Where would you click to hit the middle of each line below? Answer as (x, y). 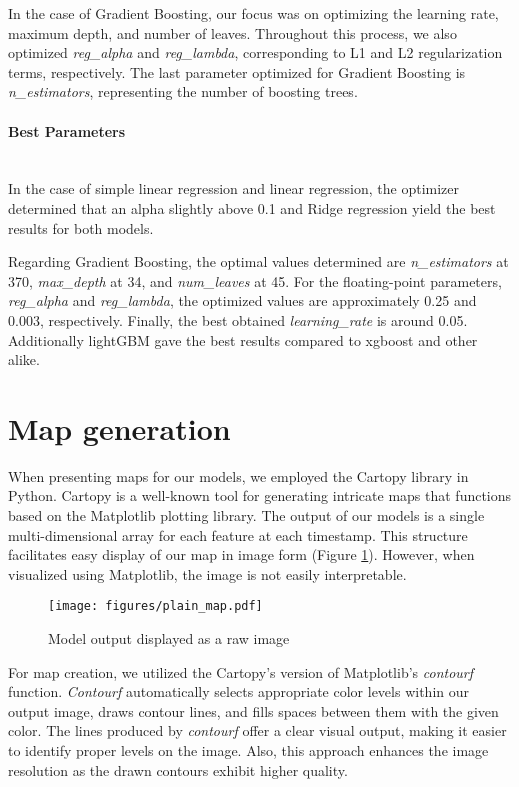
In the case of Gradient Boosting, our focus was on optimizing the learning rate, (253, 13)
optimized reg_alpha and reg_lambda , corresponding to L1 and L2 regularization (255, 52)
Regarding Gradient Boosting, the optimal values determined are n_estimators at (258, 261)
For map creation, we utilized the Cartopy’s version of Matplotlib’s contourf (241, 671)
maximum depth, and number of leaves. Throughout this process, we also (232, 32)
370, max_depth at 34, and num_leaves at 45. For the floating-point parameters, (255, 280)
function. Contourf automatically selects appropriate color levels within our (238, 691)
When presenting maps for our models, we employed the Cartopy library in (238, 475)
